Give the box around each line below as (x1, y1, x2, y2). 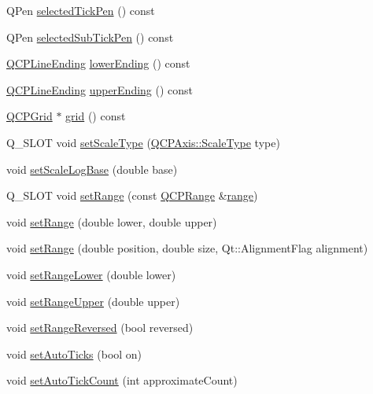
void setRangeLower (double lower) (6, 266, 176, 282)
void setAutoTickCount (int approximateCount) (6, 372, 238, 388)
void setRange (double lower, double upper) (6, 213, 217, 230)
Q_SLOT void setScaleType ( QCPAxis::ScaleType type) (6, 134, 280, 150)
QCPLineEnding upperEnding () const (6, 81, 194, 98)
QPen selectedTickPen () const (6, 2, 155, 18)
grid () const (65, 108, 126, 124)
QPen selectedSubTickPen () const (6, 28, 174, 45)
